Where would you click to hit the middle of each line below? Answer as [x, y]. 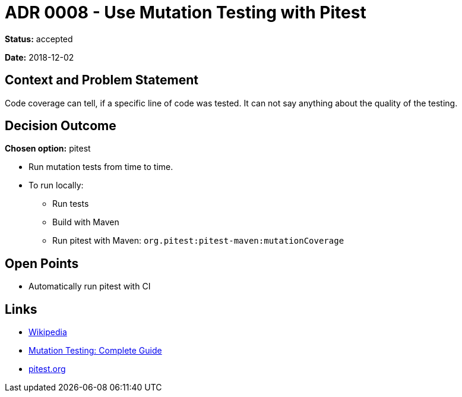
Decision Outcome [61, 126]
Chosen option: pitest [48, 149]
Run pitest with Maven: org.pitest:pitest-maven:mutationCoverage [198, 241]
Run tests [71, 204]
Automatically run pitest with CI [90, 286]
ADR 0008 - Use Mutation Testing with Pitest [186, 12]
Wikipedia [48, 332]
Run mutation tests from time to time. [101, 167]
